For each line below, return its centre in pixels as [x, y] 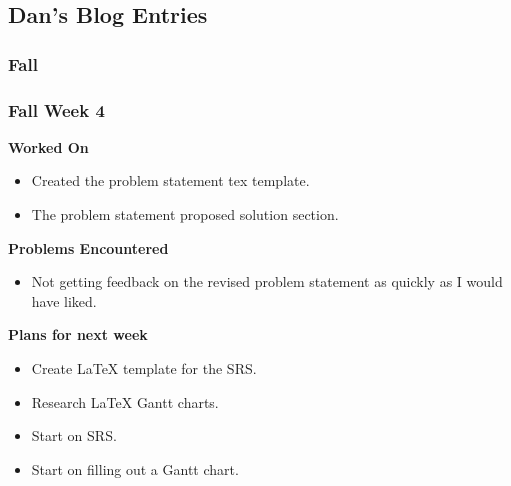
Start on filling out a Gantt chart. [135, 468]
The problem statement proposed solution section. [185, 214]
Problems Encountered [88, 247]
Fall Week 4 [56, 109]
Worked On [48, 146]
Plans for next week [78, 334]
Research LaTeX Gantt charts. [125, 401]
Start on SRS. [74, 435]
